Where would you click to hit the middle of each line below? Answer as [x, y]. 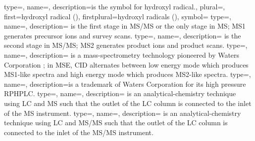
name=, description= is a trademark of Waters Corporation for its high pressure [125, 84]
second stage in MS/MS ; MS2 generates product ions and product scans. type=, [126, 45]
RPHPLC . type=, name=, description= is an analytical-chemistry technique [120, 93]
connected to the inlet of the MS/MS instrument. [79, 132]
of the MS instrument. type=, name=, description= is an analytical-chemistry [123, 113]
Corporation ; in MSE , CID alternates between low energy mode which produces [126, 64]
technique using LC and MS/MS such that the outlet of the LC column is [116, 123]
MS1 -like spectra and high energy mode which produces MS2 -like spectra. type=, [127, 74]
